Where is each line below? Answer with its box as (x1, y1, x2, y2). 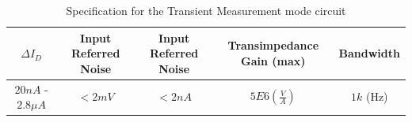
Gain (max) (241, 52, 306, 68)
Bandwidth (338, 45, 400, 61)
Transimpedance (227, 37, 319, 54)
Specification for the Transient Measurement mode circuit (66, 2, 346, 18)
